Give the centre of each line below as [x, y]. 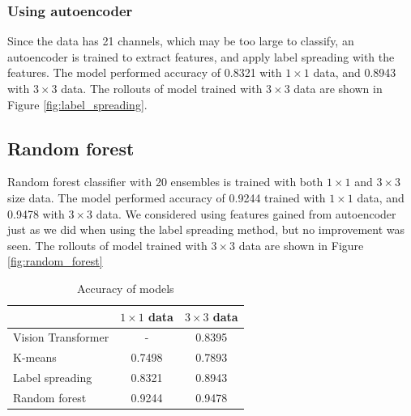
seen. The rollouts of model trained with [107, 245]
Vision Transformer [61, 337]
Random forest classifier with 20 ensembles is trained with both [165, 182]
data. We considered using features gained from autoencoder [246, 213]
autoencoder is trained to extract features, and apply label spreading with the [201, 56]
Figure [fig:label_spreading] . [77, 104]
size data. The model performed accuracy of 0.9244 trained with [167, 197]
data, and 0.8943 [355, 72]
